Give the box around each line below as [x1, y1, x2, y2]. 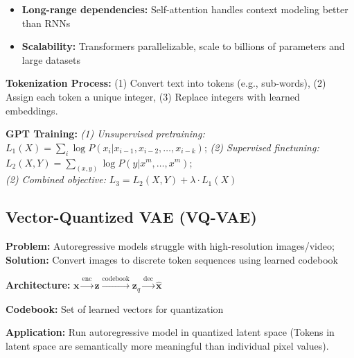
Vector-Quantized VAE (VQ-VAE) [6, 206, 257, 228]
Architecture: [6, 278, 71, 292]
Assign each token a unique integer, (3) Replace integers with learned [6, 89, 300, 103]
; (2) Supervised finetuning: [204, 139, 319, 154]
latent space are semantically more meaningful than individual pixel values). [6, 338, 329, 352]
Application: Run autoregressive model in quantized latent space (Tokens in [6, 325, 335, 339]
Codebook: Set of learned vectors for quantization [6, 301, 224, 316]
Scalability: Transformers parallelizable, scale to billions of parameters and [21, 39, 345, 53]
